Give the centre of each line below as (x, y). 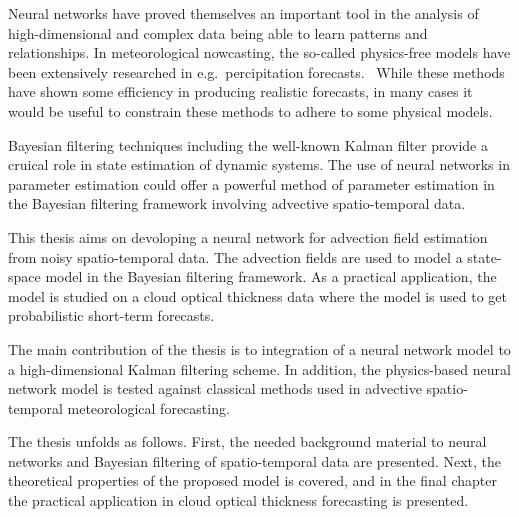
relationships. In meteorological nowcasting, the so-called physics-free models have (259, 52)
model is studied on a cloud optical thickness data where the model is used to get (258, 295)
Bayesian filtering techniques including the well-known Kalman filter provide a (248, 144)
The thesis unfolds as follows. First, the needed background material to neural (247, 441)
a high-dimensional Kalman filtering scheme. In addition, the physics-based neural (259, 368)
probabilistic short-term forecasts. (111, 315)
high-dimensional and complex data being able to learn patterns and (218, 32)
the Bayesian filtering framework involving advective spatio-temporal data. (237, 203)
